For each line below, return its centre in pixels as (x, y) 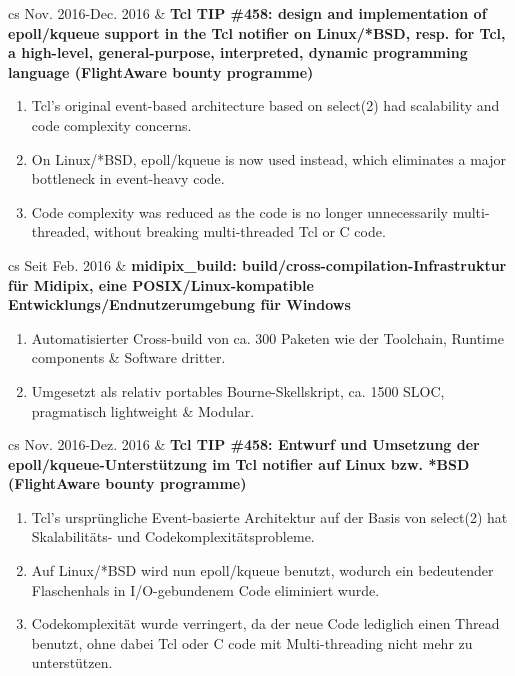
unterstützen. (72, 662)
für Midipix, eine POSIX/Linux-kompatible (161, 284)
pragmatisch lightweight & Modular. (143, 410)
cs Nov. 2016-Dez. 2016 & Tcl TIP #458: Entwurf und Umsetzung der (244, 444)
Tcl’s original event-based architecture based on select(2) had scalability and (265, 105)
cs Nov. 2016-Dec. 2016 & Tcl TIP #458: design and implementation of (247, 13)
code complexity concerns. (111, 124)
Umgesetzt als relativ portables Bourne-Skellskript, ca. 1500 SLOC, (238, 390)
